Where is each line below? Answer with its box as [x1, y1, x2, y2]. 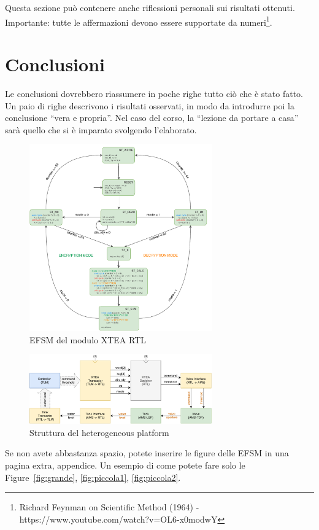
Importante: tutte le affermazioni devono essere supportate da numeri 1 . [5, 14, 272, 28]
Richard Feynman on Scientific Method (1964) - [19, 501, 199, 513]
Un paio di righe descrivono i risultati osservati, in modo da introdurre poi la [5, 99, 294, 112]
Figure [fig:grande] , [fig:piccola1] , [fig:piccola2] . [5, 470, 181, 483]
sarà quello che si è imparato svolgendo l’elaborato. [5, 123, 197, 136]
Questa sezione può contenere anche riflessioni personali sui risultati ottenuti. [5, 1, 295, 14]
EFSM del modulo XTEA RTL [29, 333, 146, 346]
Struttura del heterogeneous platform [29, 426, 169, 438]
